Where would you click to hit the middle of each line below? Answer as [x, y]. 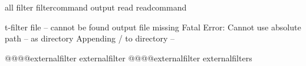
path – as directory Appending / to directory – [90, 38]
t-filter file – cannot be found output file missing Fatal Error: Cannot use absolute [153, 27]
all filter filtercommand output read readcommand [96, 7]
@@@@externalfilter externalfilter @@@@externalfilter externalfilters [129, 58]
